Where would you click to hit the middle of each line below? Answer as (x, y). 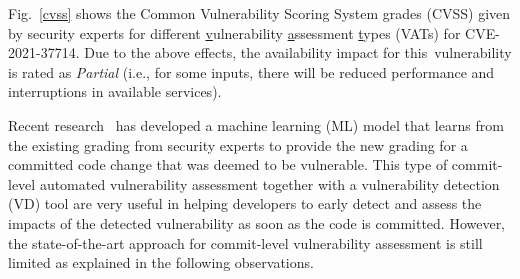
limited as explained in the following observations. (161, 262)
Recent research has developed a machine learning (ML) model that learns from (256, 124)
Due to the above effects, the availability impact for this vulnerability (298, 52)
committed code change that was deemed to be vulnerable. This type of (228, 164)
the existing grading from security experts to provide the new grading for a (238, 144)
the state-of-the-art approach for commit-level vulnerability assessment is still (245, 242)
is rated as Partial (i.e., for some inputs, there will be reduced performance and (251, 71)
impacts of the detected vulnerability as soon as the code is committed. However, (257, 222)
